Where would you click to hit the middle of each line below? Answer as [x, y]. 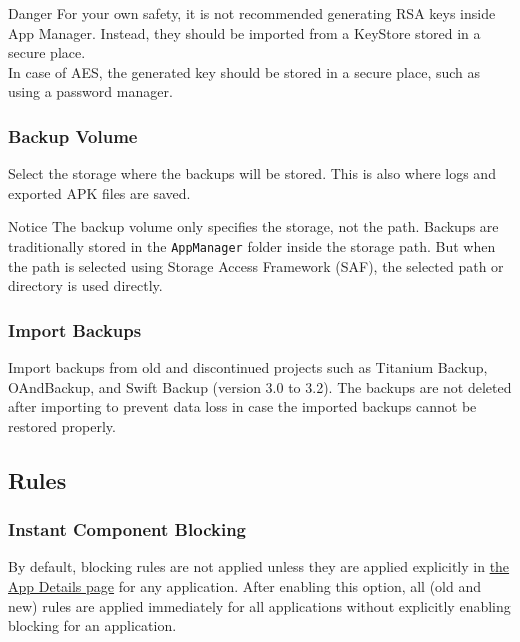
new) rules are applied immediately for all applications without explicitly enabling [259, 605]
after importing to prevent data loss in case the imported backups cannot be [242, 406]
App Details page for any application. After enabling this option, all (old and [245, 586]
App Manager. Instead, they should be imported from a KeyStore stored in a [244, 32]
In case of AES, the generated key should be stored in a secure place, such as [244, 71]
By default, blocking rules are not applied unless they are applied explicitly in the [259, 566]
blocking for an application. [92, 625]
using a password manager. [90, 91]
